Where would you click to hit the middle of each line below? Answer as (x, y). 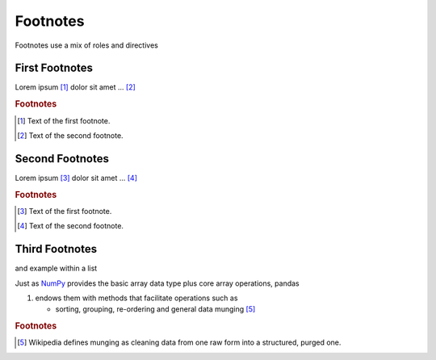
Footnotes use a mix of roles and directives (87, 45)
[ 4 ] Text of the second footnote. (71, 226)
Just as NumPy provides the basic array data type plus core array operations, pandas (157, 283)
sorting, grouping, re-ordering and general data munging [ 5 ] (155, 309)
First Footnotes (54, 68)
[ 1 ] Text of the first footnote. (64, 120)
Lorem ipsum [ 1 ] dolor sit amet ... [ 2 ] (75, 87)
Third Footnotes (56, 249)
